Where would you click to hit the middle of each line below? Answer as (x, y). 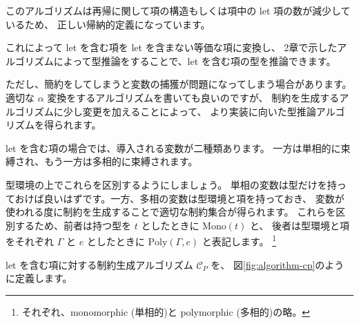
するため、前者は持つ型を (73, 225)
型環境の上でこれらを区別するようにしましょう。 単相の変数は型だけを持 (171, 184)
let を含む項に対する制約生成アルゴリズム (99, 264)
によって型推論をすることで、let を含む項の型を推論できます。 (195, 60)
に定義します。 (39, 278)
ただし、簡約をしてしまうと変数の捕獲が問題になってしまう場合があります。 (179, 84)
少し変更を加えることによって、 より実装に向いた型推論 (190, 111)
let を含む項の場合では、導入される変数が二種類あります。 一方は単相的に (173, 147)
